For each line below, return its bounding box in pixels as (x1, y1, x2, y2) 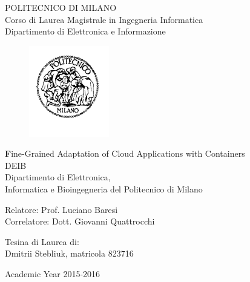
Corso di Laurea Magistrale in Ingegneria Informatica (5, 13, 203, 25)
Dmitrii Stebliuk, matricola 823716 (5, 247, 134, 260)
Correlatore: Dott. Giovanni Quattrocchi (5, 215, 155, 228)
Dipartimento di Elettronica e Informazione (5, 25, 166, 38)
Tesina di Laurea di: (5, 235, 79, 248)
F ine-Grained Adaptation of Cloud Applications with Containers (5, 147, 245, 160)
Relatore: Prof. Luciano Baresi (5, 203, 118, 215)
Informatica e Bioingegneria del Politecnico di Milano (5, 182, 203, 195)
